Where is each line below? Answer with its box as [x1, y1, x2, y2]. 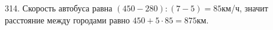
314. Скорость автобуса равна [5, 2, 113, 14]
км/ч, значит [222, 2, 268, 14]
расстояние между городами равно [5, 13, 130, 26]
